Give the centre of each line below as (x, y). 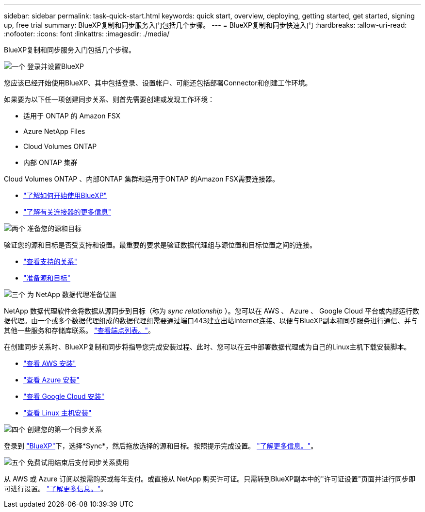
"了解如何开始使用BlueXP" (65, 195)
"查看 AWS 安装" (50, 363)
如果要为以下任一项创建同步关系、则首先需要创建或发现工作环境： (109, 99)
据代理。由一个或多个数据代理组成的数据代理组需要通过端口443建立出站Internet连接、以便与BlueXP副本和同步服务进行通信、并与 (211, 321)
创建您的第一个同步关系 (64, 429)
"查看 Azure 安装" (51, 380)
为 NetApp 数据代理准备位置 (72, 294)
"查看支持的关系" (50, 261)
